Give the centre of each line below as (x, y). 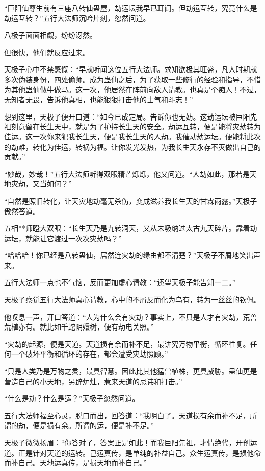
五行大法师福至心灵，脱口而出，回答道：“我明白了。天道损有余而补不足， (127, 415)
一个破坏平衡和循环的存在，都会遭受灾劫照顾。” (89, 354)
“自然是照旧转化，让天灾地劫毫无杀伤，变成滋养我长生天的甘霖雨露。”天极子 (131, 201)
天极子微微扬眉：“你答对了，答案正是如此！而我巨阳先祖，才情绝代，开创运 (131, 442)
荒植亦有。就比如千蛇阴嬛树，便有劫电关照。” (79, 327)
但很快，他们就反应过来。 (47, 52)
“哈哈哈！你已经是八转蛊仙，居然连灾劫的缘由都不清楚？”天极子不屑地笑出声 (132, 255)
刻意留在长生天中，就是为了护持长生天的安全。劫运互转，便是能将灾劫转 (132, 126)
